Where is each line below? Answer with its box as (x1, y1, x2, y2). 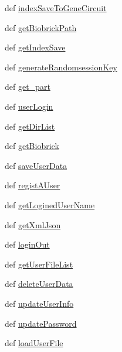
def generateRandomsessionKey (5, 60, 117, 73)
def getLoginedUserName (5, 198, 95, 211)
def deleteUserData (5, 277, 73, 290)
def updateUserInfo (5, 297, 74, 309)
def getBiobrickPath (5, 21, 77, 33)
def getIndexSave (5, 41, 66, 53)
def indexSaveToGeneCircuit (5, 2, 107, 13)
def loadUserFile (5, 337, 63, 349)
